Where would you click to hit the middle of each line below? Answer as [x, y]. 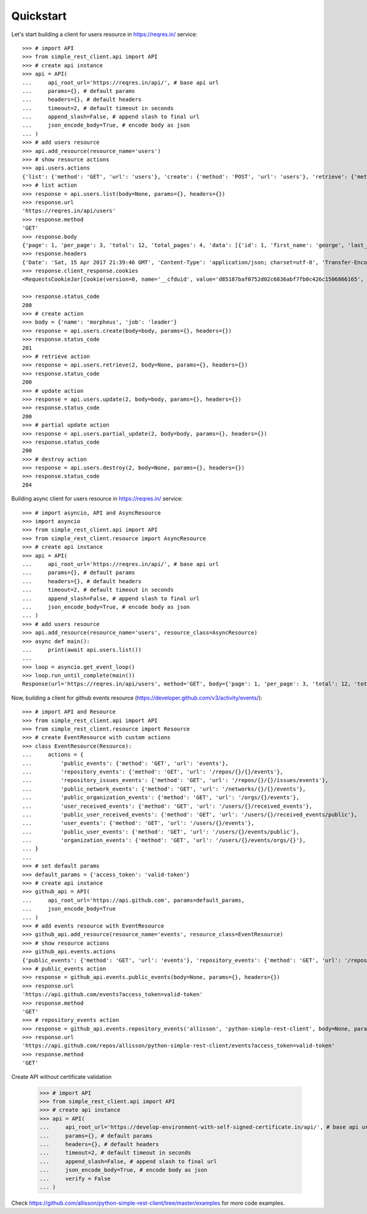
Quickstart [39, 16]
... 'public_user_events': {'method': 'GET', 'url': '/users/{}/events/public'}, [161, 832]
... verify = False [75, 1179]
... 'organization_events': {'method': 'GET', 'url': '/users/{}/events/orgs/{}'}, [164, 840]
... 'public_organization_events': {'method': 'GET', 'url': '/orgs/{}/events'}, [161, 798]
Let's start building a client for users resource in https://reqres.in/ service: [104, 34]
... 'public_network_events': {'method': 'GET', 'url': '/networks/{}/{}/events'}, [164, 789]
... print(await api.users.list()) [82, 650]
